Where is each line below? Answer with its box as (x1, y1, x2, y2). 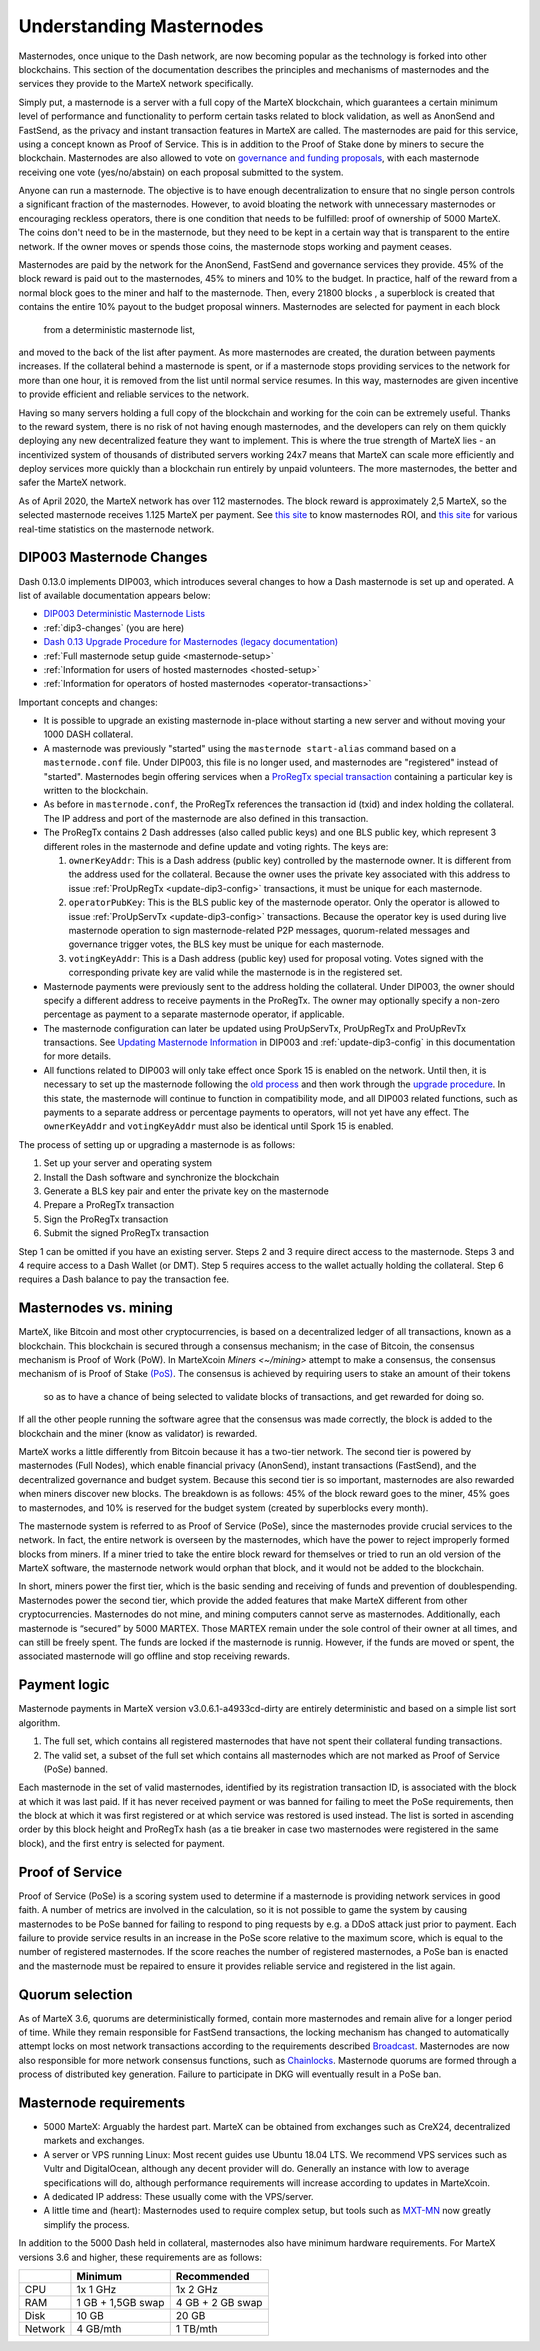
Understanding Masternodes (18, 15, 264, 37)
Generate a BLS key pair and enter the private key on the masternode (43, 1185, 329, 1197)
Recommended (175, 2269, 250, 2283)
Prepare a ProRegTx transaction (43, 1199, 175, 1211)
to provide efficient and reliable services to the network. (18, 388, 250, 400)
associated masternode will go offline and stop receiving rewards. (18, 1650, 290, 1662)
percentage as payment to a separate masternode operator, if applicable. (43, 1008, 345, 1020)
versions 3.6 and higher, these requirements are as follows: (18, 2251, 262, 2263)
